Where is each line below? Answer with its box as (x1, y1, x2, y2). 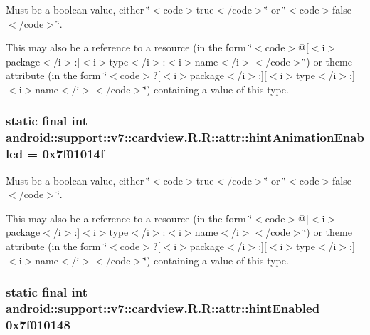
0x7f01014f (42, 145, 105, 163)
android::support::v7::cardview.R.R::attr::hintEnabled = (6, 299, 334, 317)
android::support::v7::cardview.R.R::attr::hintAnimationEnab (6, 128, 364, 146)
